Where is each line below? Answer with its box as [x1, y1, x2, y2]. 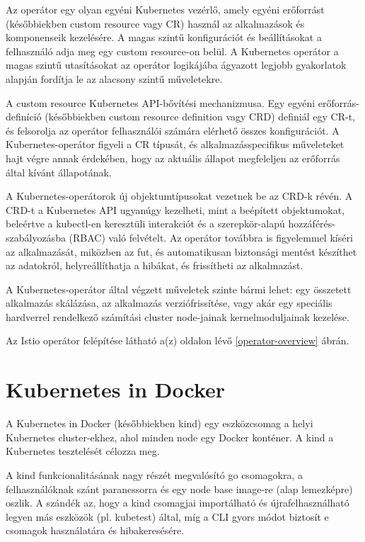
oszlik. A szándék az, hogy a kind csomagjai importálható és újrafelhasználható [6, 495, 349, 510]
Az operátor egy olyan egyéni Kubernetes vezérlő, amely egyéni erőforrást [6, 2, 325, 16]
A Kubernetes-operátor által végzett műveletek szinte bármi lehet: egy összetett [6, 281, 352, 296]
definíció [6, 109, 42, 124]
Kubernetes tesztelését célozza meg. [6, 444, 160, 458]
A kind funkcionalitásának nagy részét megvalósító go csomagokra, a [6, 467, 303, 482]
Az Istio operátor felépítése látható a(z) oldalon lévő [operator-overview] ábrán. [6, 333, 349, 348]
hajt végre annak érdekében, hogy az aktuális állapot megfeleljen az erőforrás [6, 150, 340, 165]
